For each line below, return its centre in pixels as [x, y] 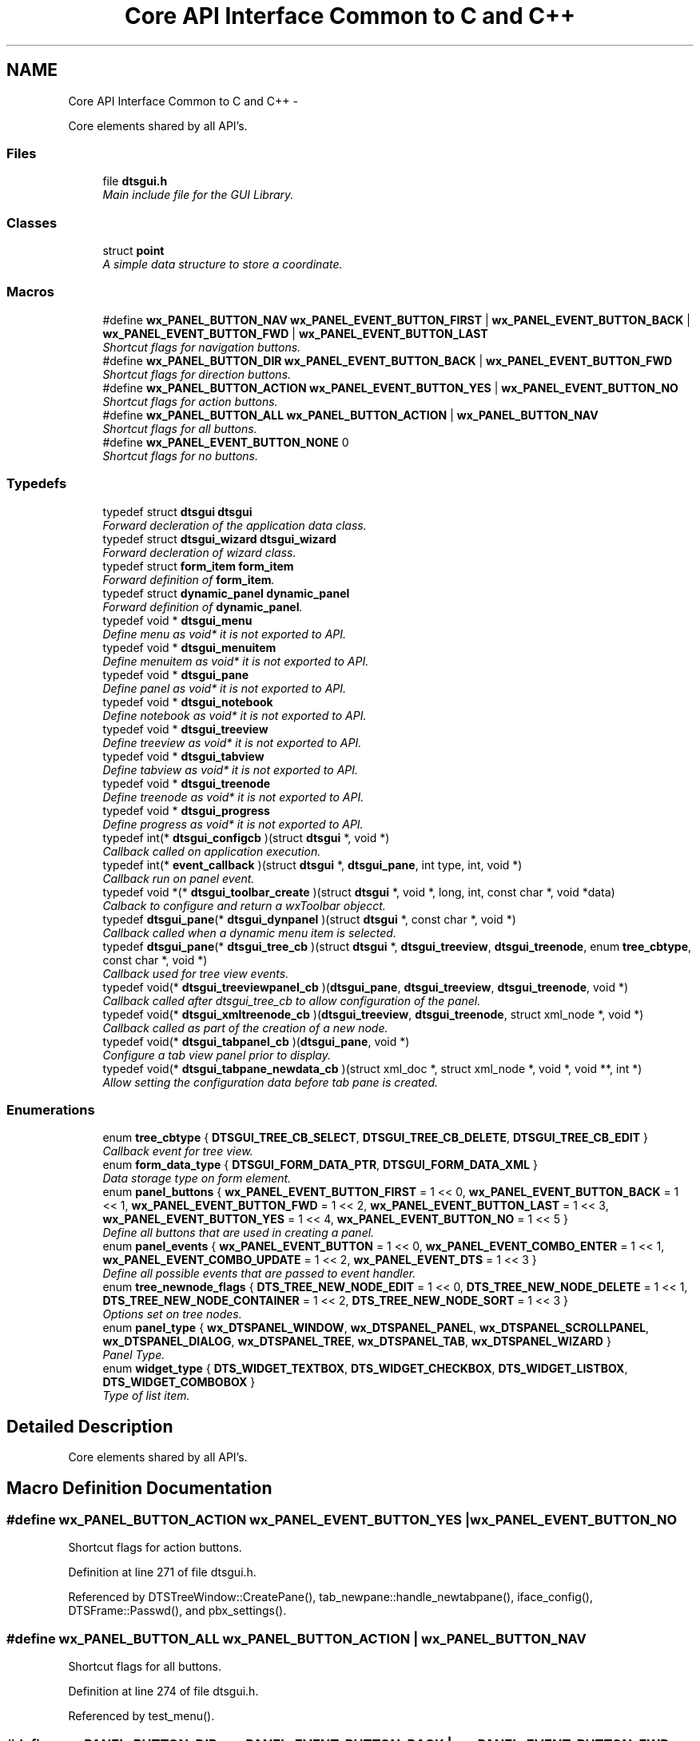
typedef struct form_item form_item [198, 566]
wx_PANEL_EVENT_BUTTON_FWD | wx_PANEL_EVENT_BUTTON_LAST [295, 333]
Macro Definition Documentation [139, 1488]
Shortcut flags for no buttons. [180, 455]
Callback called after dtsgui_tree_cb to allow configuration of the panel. [292, 1000]
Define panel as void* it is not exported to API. [225, 688]
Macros [30, 292]
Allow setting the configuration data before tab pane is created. [270, 1082]
